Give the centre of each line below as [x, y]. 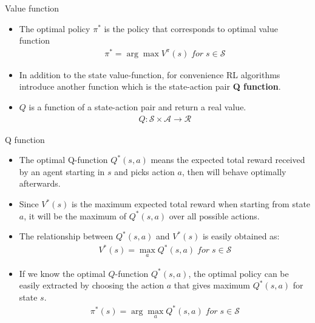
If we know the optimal [62, 273]
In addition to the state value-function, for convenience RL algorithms [150, 74]
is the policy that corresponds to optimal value [191, 28]
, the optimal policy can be [239, 273]
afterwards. [40, 183]
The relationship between [66, 236]
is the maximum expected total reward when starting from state [191, 204]
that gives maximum [212, 285]
